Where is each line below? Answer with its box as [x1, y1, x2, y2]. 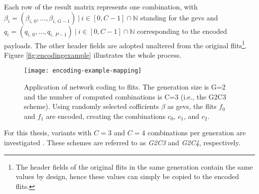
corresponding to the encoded [137, 25, 227, 36]
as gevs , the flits [167, 101, 217, 111]
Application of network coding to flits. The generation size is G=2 [24, 82, 226, 92]
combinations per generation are [147, 127, 246, 138]
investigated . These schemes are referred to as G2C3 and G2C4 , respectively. [4, 137, 241, 148]
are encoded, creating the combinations [46, 110, 166, 121]
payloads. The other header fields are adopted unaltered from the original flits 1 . [4, 38, 247, 50]
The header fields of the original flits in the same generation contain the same [15, 161, 253, 172]
